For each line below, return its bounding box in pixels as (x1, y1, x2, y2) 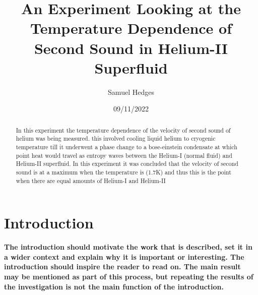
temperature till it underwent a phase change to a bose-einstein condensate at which (16, 142, 237, 151)
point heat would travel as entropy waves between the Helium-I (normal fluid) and (16, 151, 232, 159)
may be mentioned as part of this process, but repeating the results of (4, 271, 253, 281)
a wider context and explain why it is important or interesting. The (4, 251, 244, 262)
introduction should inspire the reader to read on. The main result (4, 261, 241, 272)
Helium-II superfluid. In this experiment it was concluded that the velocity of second (16, 159, 238, 168)
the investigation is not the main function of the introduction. (4, 281, 224, 291)
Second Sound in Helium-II (34, 37, 228, 58)
